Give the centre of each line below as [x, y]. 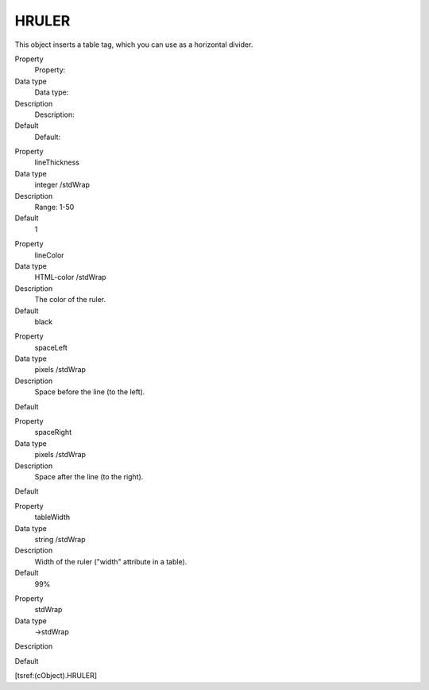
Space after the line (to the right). [89, 477]
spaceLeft [51, 347]
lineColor [49, 255]
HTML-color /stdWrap [70, 277]
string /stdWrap [60, 539]
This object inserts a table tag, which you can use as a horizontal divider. [134, 45]
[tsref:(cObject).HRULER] [56, 676]
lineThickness [57, 162]
